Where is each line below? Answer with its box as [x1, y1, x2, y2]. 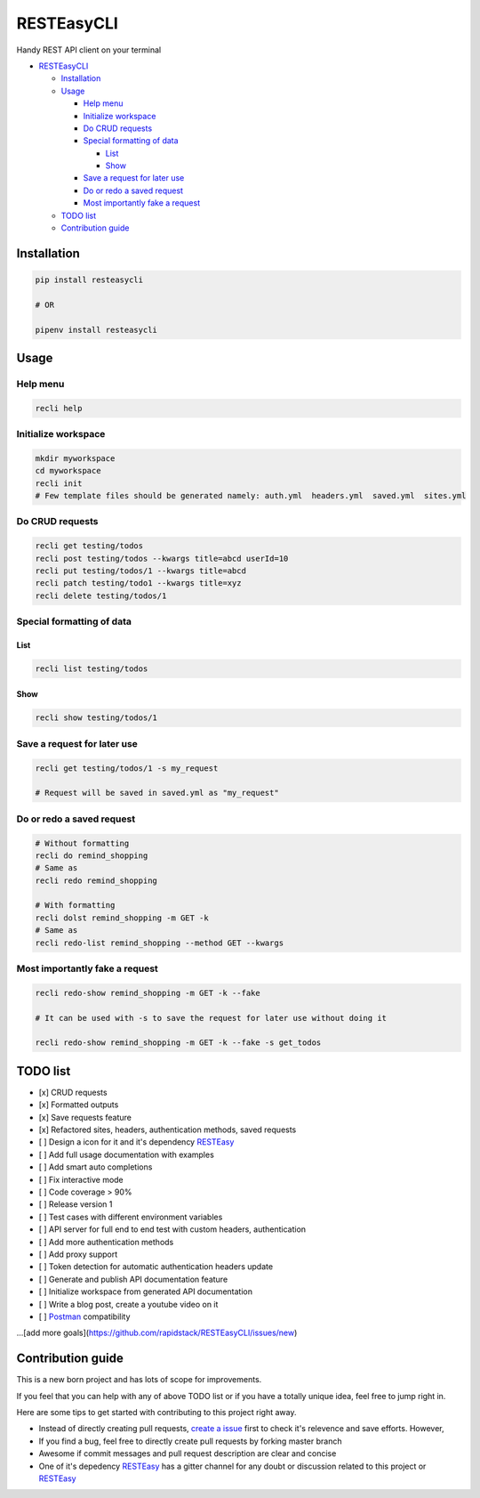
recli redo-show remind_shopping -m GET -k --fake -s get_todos [35, 1038, 322, 1048]
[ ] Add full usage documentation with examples [38, 1149, 215, 1160]
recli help [35, 403, 83, 413]
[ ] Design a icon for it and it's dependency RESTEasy [38, 1137, 235, 1147]
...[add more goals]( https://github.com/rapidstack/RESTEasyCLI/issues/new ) [16, 1327, 298, 1339]
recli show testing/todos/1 [35, 713, 157, 723]
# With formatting [35, 900, 116, 911]
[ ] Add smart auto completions [38, 1162, 153, 1172]
